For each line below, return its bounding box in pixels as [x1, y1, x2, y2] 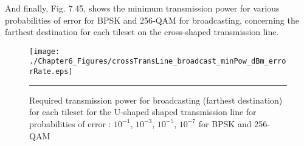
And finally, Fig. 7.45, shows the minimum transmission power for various [5, 2, 280, 14]
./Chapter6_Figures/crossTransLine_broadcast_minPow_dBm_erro [29, 57, 286, 66]
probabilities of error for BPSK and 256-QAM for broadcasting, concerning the [5, 13, 299, 26]
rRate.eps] [29, 67, 73, 76]
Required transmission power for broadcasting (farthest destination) [29, 93, 283, 106]
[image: [29, 47, 60, 56]
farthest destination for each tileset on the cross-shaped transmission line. [5, 25, 279, 38]
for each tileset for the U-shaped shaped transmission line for [29, 105, 257, 118]
